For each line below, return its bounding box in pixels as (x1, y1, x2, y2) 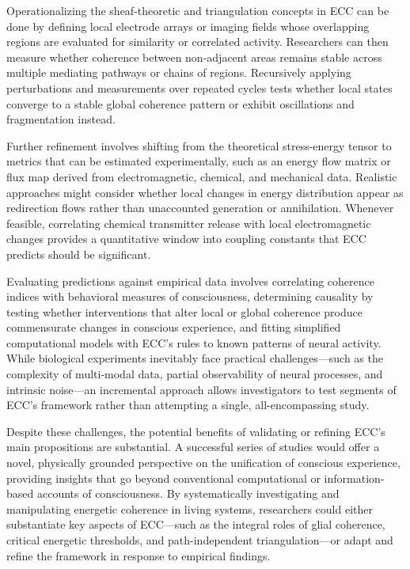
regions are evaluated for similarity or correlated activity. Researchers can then (6, 33, 389, 50)
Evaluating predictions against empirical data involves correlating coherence (6, 272, 374, 289)
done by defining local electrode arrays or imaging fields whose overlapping (6, 17, 370, 34)
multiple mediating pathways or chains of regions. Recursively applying (6, 64, 351, 81)
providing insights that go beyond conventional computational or (6, 469, 321, 486)
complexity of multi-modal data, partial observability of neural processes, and (6, 366, 383, 382)
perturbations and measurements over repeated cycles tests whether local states (6, 79, 393, 96)
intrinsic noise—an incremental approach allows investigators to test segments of (6, 381, 397, 397)
